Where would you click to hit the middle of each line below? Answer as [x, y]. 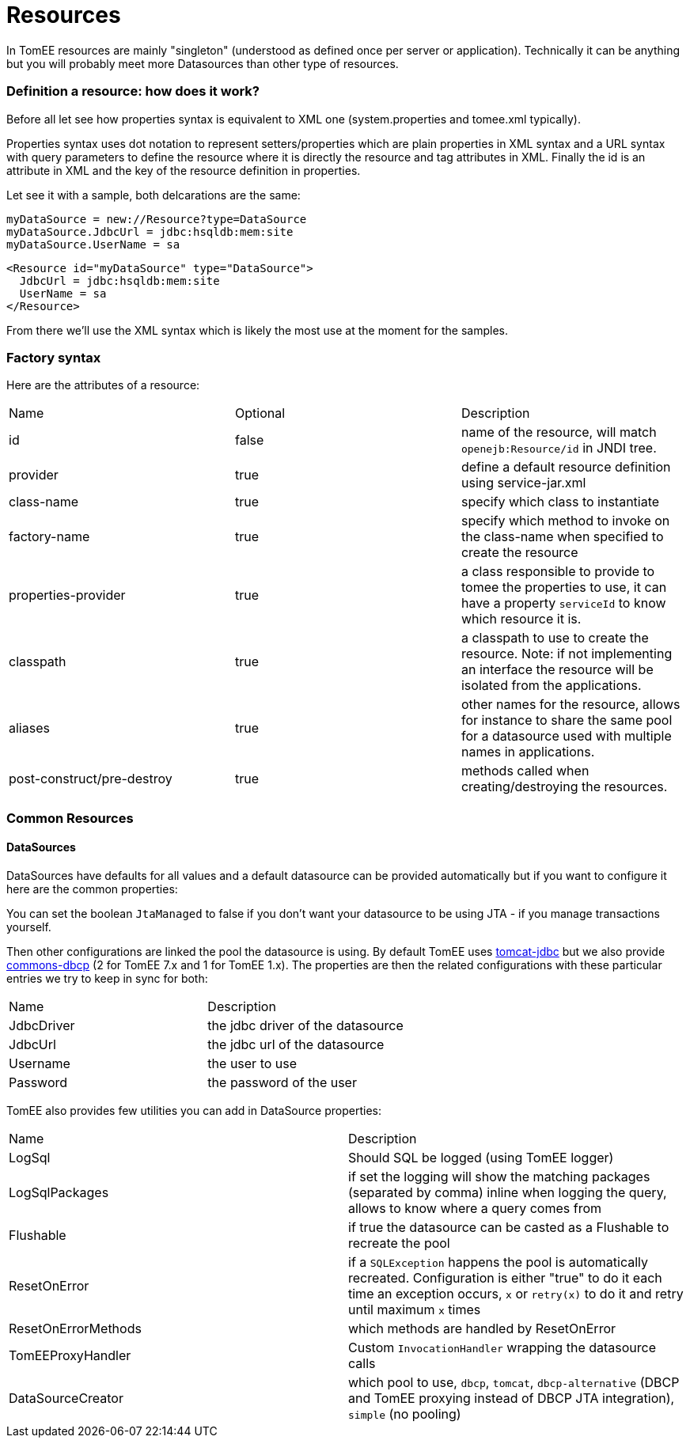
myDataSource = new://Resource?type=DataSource [157, 219]
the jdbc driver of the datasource [305, 1025]
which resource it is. [521, 619]
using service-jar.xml [523, 483]
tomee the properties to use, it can [564, 587]
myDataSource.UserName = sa [93, 244]
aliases [29, 728]
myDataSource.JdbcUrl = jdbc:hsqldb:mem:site [150, 231]
